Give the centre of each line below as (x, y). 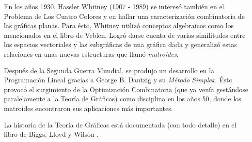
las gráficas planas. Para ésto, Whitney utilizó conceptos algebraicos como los (119, 25)
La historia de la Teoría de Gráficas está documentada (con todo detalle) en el (120, 124)
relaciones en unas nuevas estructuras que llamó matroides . (91, 54)
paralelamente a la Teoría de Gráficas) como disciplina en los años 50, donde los (123, 99)
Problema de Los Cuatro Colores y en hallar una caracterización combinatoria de (125, 16)
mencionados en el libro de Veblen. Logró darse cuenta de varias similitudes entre (125, 35)
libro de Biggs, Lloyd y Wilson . (51, 134)
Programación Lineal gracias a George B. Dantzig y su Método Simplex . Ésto (118, 80)
